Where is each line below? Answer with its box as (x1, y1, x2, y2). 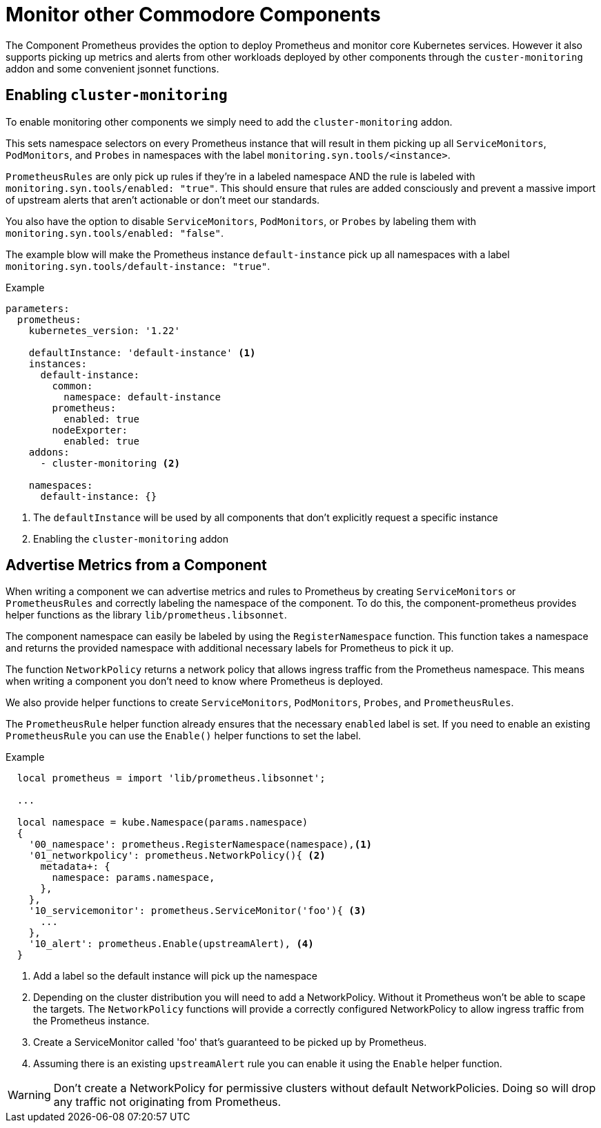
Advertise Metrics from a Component (6, 556, 267, 574)
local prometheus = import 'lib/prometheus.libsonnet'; (17, 772, 326, 784)
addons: (28, 446, 70, 458)
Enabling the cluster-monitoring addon (33, 532, 228, 545)
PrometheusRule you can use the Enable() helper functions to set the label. (6, 730, 362, 742)
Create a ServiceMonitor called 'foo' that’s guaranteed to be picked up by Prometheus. (33, 1036, 427, 1049)
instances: (28, 358, 88, 369)
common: (52, 380, 93, 391)
